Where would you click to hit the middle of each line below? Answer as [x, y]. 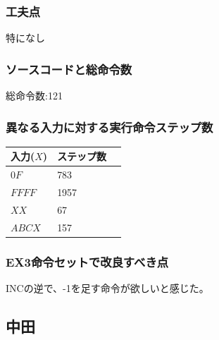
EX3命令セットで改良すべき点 [87, 261]
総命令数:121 [34, 96]
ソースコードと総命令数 [69, 69]
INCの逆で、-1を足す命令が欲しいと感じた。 [107, 288]
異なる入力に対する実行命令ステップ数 [109, 127]
